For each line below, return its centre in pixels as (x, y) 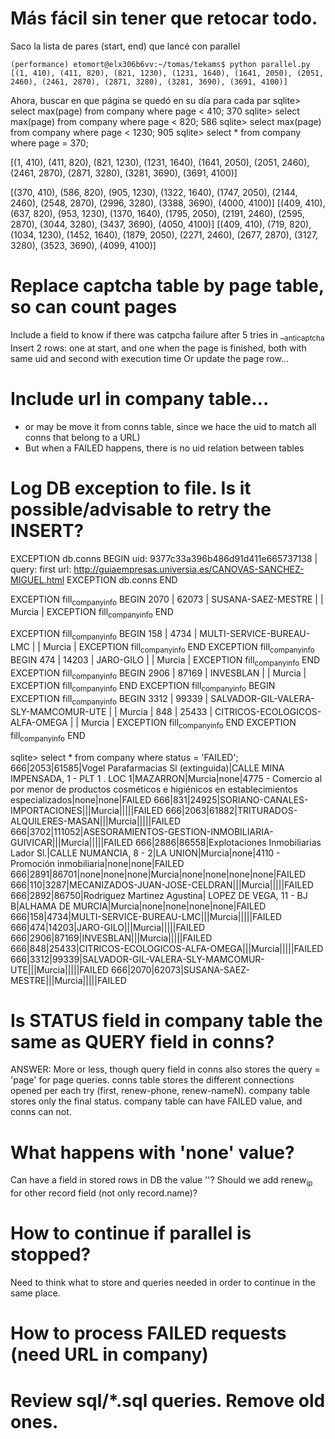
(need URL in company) (109, 1354)
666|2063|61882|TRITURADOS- (231, 810)
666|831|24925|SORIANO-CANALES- (231, 799)
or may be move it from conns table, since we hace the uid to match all (170, 426)
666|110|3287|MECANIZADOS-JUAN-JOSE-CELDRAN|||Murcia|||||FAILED (162, 884)
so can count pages (94, 307)
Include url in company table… (140, 398)
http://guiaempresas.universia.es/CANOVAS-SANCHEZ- (189, 569)
